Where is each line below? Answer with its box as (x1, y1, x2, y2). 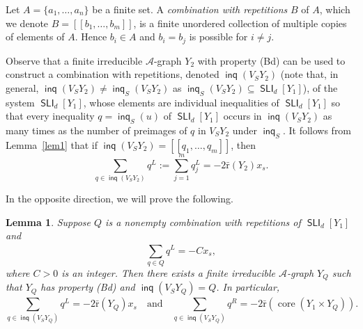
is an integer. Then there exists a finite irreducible (61, 265, 275, 280)
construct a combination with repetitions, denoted (6, 67, 219, 81)
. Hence (75, 29, 107, 44)
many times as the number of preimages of (6, 123, 187, 138)
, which (319, 2, 350, 16)
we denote (6, 15, 49, 30)
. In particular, (216, 280, 280, 294)
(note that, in (280, 67, 339, 81)
